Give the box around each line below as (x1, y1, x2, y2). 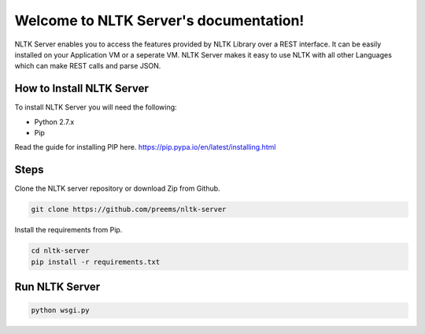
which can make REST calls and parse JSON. (14, 61, 161, 71)
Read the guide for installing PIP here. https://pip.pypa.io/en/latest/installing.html (14, 143, 276, 152)
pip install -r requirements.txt (31, 257, 161, 266)
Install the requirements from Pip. (14, 225, 123, 235)
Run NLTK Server (14, 280, 101, 294)
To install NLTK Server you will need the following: (14, 102, 177, 112)
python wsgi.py (31, 306, 90, 315)
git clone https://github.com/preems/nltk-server (31, 205, 227, 214)
